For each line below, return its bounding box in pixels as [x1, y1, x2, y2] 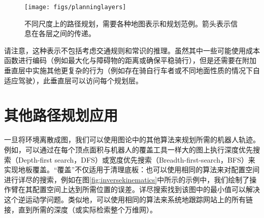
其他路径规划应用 [4, 105, 118, 126]
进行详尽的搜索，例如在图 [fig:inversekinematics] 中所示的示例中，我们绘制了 [4, 174, 250, 184]
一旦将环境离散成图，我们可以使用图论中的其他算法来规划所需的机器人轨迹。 [4, 134, 260, 145]
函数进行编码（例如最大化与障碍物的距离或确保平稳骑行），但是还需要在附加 [4, 55, 256, 66]
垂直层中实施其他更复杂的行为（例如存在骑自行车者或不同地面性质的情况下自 [4, 65, 260, 76]
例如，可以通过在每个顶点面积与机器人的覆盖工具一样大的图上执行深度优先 [4, 144, 253, 154]
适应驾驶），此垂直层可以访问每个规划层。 [4, 75, 143, 85]
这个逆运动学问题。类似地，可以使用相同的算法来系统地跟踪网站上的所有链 [4, 194, 253, 204]
